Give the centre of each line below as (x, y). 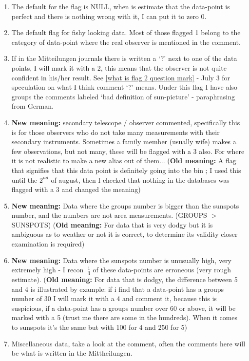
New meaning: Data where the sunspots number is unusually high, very (121, 260)
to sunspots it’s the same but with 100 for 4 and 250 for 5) (99, 327)
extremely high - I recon (48, 270)
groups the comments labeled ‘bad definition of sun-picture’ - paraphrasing (123, 96)
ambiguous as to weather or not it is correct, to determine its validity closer (124, 234)
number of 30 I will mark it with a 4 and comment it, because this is (114, 298)
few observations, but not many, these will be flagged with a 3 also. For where (128, 151)
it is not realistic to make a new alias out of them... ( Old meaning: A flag (124, 161)
